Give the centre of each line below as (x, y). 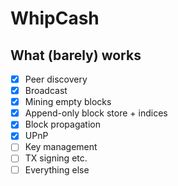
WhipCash (55, 18)
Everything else (57, 169)
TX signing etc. (56, 158)
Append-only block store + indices (96, 113)
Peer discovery (56, 79)
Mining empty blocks (68, 102)
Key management (61, 147)
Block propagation (63, 124)
